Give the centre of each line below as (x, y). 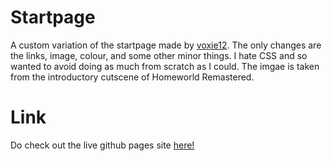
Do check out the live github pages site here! (102, 145)
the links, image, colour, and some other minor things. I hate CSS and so (159, 55)
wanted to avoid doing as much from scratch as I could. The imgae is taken (165, 66)
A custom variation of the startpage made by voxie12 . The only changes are (166, 45)
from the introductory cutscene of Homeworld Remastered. (132, 77)
